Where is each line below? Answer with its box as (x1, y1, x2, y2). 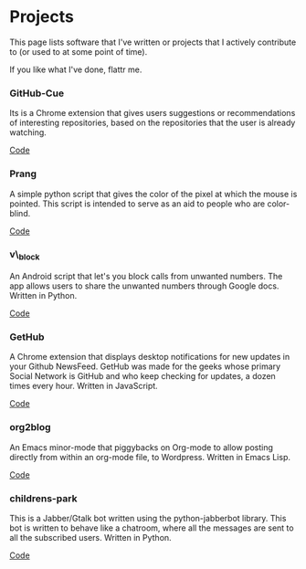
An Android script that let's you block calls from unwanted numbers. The (9, 271, 283, 282)
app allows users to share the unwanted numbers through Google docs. (9, 280, 280, 291)
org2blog (9, 421, 52, 434)
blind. (9, 207, 31, 218)
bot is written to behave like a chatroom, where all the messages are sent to (9, 522, 294, 533)
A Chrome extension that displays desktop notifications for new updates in (9, 352, 290, 363)
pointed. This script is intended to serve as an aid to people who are (9, 198, 266, 209)
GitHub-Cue (9, 87, 65, 100)
